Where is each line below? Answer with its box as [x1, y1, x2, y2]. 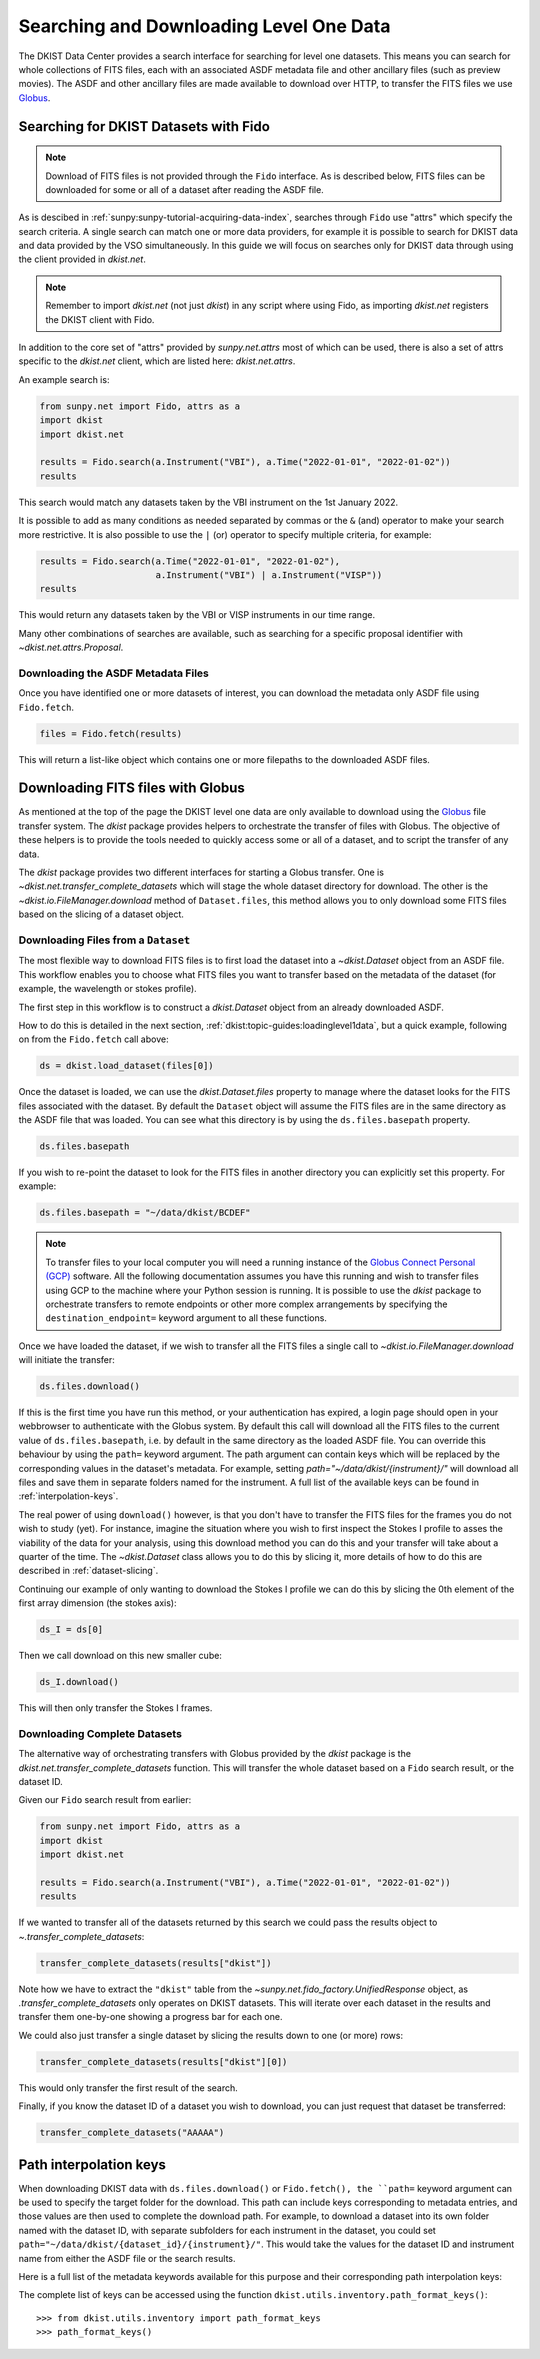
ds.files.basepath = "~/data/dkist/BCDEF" [39, 1207, 251, 1219]
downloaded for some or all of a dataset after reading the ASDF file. [45, 183, 324, 195]
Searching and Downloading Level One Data [18, 15, 391, 37]
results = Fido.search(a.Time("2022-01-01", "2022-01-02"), [39, 555, 341, 567]
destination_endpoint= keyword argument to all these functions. [45, 1312, 327, 1324]
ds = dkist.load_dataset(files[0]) [39, 1060, 214, 1072]
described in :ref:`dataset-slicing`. [18, 1565, 159, 1577]
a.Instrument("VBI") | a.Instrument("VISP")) [155, 569, 383, 580]
